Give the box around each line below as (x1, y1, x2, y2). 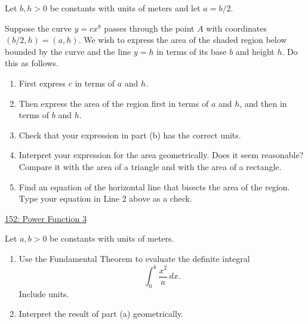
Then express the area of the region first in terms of (19, 97, 209, 109)
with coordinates (206, 21, 267, 34)
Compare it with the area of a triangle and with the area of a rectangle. (19, 160, 282, 172)
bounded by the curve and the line (5, 45, 131, 57)
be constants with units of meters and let (50, 2, 201, 14)
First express (19, 76, 66, 89)
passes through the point (104, 21, 195, 34)
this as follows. (5, 57, 58, 69)
